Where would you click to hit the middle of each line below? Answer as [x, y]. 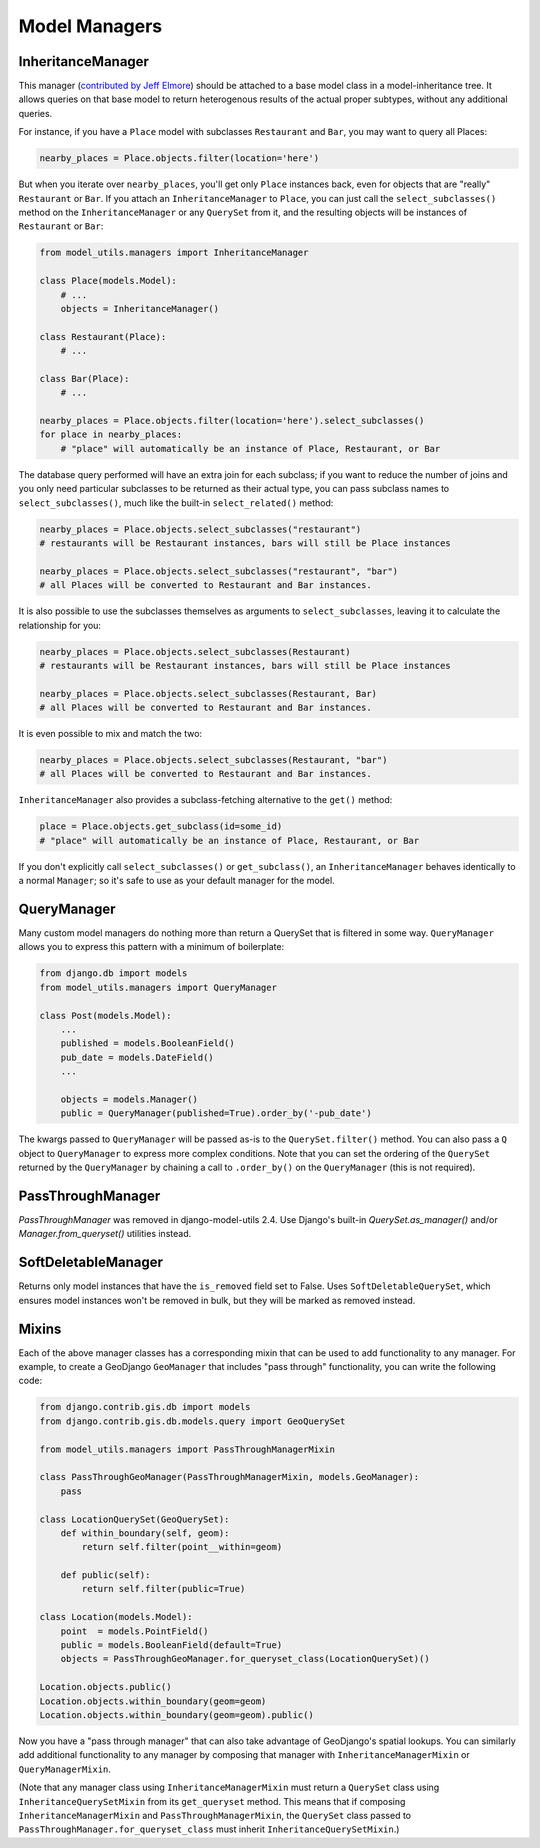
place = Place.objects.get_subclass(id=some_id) [161, 826]
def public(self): [105, 1575]
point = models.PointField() [134, 1631]
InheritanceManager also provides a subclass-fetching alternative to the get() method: [205, 800]
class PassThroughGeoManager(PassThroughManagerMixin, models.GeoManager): [229, 1477]
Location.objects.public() [105, 1687]
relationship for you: [60, 625]
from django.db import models [113, 973]
